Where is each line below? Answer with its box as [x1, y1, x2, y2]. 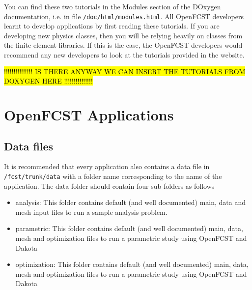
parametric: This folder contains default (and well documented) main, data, [15, 223, 243, 233]
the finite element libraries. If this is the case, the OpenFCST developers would [4, 40, 243, 50]
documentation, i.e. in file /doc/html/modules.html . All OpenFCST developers [4, 11, 244, 21]
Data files [4, 138, 54, 153]
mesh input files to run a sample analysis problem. [15, 206, 168, 217]
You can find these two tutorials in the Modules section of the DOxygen [4, 1, 221, 11]
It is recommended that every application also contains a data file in [4, 161, 210, 172]
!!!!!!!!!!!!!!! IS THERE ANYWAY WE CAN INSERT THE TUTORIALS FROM [4, 66, 246, 76]
